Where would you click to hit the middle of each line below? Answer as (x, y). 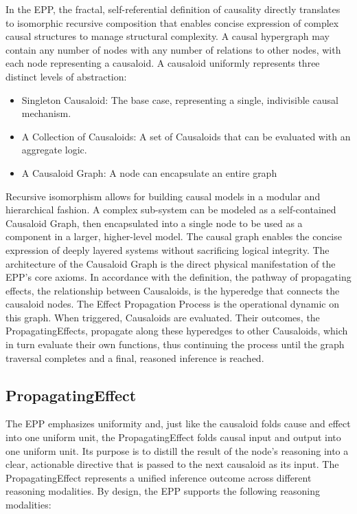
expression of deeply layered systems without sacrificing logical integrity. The (168, 249)
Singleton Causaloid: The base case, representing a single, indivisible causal (180, 99)
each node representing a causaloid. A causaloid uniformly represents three (163, 63)
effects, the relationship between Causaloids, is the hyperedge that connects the (173, 290)
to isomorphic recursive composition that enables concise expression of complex (172, 22)
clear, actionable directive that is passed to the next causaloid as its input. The (172, 464)
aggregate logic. (54, 150)
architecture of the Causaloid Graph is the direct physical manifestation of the (171, 263)
